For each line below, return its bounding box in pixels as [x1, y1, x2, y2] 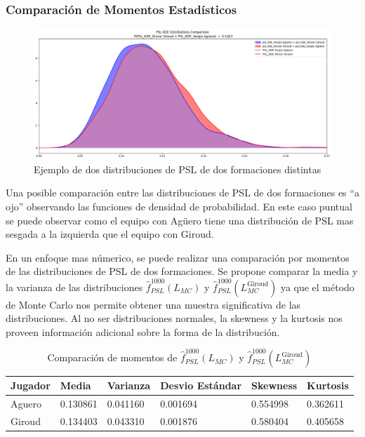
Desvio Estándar [160, 378, 242, 393]
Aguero [11, 396, 41, 410]
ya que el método [280, 279, 354, 294]
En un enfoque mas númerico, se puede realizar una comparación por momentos [6, 250, 350, 264]
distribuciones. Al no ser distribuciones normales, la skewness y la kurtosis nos [6, 311, 343, 325]
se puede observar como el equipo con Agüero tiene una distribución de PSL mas [6, 213, 354, 227]
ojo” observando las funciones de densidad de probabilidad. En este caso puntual [6, 199, 352, 213]
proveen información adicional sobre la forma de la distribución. [6, 324, 280, 339]
